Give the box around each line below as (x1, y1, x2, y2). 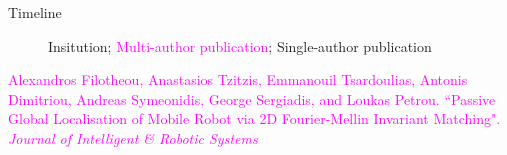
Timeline (8, 2, 62, 22)
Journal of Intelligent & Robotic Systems (8, 127, 258, 148)
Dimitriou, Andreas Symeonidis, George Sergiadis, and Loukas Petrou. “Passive (8, 88, 496, 109)
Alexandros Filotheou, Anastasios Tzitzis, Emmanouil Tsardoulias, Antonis (8, 69, 468, 90)
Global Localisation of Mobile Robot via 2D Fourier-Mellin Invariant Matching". (8, 108, 501, 129)
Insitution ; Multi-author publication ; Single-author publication (48, 35, 432, 56)
